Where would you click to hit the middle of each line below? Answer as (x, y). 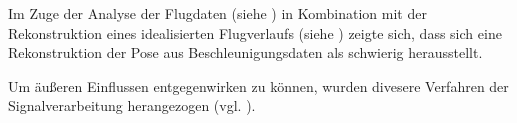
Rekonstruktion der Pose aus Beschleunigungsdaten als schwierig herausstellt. (245, 52)
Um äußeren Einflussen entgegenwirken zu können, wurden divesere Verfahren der (258, 85)
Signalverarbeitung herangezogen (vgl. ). (132, 105)
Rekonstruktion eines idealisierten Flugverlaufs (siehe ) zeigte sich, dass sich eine (255, 32)
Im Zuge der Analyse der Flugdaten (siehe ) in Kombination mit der (217, 13)
